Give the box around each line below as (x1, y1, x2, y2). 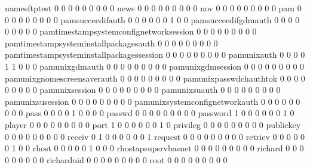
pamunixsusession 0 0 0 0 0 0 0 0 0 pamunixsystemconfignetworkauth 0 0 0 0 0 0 (5, 95, 300, 107)
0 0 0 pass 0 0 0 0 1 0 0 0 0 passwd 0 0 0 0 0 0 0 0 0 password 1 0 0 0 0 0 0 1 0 (5, 107, 294, 119)
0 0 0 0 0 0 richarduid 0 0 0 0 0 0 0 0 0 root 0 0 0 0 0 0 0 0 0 (5, 153, 228, 166)
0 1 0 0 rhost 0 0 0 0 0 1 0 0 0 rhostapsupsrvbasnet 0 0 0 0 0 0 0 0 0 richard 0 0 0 (5, 142, 304, 154)
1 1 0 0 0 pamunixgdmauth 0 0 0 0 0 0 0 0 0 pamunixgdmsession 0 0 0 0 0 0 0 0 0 (5, 60, 305, 72)
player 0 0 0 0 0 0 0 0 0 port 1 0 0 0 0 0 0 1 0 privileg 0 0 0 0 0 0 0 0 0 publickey (5, 118, 301, 130)
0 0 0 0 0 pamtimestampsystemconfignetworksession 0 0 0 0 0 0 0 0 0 (5, 25, 257, 38)
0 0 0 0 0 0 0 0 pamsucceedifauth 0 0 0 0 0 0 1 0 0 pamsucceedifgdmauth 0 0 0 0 (5, 13, 300, 26)
